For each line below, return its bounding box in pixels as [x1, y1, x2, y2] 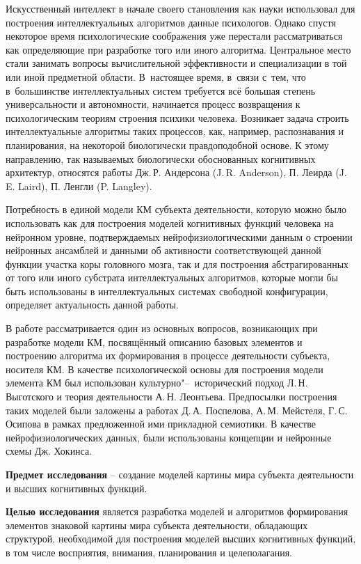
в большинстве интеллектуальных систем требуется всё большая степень [6, 83, 316, 97]
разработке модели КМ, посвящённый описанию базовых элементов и [6, 334, 303, 349]
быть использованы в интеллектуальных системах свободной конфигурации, [6, 283, 328, 298]
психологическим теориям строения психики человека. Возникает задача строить [6, 110, 349, 125]
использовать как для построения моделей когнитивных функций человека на [6, 215, 334, 230]
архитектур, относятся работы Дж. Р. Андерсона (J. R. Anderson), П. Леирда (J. [6, 165, 347, 180]
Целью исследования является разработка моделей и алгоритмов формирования [6, 504, 348, 519]
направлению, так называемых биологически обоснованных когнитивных [6, 151, 316, 166]
